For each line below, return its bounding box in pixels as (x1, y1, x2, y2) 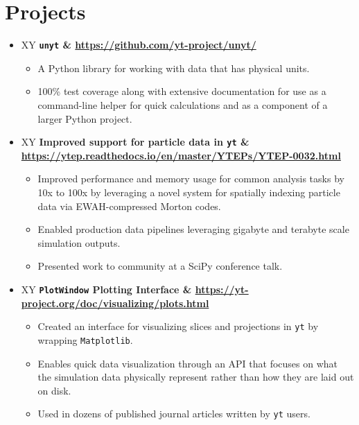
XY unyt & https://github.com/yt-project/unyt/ (21, 37, 256, 52)
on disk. (37, 383, 71, 397)
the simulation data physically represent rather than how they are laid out (37, 370, 354, 384)
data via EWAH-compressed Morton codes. (37, 198, 221, 213)
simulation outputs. (37, 235, 121, 250)
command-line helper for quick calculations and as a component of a (37, 97, 328, 112)
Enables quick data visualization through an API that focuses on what (37, 356, 338, 370)
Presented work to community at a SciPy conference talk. (37, 259, 283, 273)
